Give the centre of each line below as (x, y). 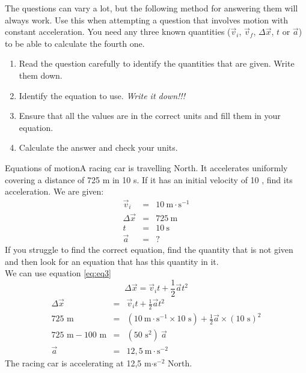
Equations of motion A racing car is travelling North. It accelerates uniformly (146, 167)
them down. (41, 75)
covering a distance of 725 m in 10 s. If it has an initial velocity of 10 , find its (149, 179)
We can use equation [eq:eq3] (58, 273)
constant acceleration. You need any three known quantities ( (118, 32)
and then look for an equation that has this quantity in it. (112, 261)
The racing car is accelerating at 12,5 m (78, 362)
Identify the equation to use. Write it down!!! (102, 95)
